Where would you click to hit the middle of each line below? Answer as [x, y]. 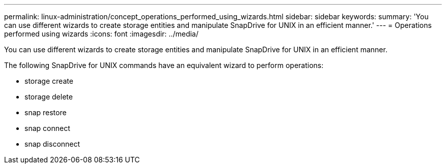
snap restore [46, 112]
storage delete [49, 97]
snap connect [47, 128]
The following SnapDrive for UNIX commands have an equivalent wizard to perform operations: [164, 65]
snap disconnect [52, 144]
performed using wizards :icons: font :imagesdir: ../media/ [101, 34]
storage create [49, 81]
